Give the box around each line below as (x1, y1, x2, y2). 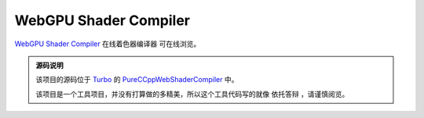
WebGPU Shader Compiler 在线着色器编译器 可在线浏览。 (14, 39, 201, 48)
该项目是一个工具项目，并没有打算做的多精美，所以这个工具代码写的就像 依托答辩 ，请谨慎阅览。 (35, 89, 349, 98)
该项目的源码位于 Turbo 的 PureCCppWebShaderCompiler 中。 (35, 75, 239, 84)
